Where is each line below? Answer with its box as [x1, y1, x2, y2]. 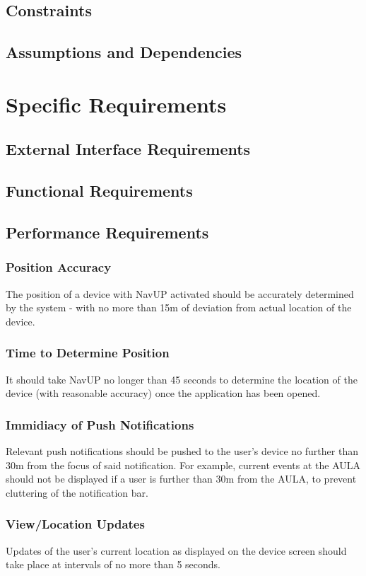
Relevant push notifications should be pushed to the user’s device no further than [6, 443, 358, 458]
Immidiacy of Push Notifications [6, 415, 194, 433]
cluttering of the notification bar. [6, 485, 148, 500]
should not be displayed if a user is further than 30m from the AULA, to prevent [6, 471, 357, 486]
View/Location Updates [6, 515, 145, 533]
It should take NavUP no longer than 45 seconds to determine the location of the [6, 371, 358, 386]
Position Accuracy [6, 258, 112, 276]
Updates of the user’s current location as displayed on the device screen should [6, 543, 347, 558]
